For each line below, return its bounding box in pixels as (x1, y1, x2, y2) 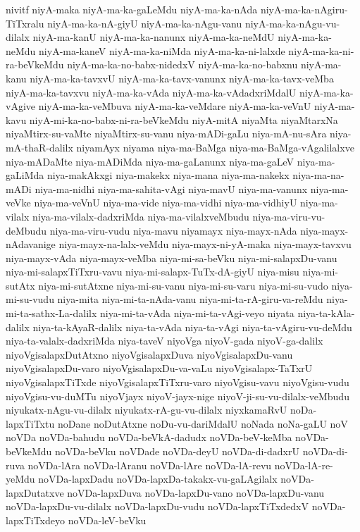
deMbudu (6, 223, 46, 237)
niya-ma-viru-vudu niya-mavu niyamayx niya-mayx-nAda (49, 223, 297, 237)
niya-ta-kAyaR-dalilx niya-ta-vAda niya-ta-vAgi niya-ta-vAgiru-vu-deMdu (32, 319, 352, 334)
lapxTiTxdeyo (6, 512, 66, 527)
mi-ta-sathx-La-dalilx (6, 306, 97, 321)
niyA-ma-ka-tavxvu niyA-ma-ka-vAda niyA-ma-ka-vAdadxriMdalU (6, 85, 297, 99)
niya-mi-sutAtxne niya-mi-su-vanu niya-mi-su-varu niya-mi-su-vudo (38, 278, 328, 292)
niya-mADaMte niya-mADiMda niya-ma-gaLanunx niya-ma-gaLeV (6, 154, 294, 168)
